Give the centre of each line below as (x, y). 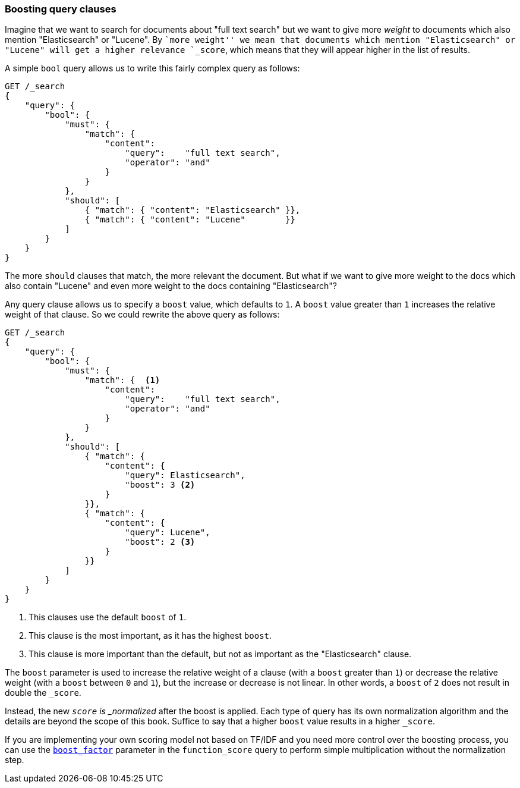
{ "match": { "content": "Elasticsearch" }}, (193, 210)
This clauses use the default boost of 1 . (108, 617)
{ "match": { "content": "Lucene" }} (190, 220)
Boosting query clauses (61, 9)
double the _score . (43, 693)
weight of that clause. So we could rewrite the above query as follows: (142, 315)
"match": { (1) (122, 380)
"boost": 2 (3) (160, 542)
